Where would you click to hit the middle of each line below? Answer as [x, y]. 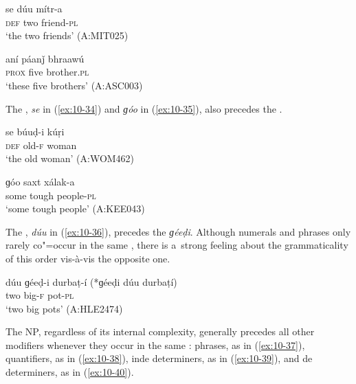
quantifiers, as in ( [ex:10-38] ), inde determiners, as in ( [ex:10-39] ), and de [159, 358]
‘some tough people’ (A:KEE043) [75, 208]
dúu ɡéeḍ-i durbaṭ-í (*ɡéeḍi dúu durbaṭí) [91, 281]
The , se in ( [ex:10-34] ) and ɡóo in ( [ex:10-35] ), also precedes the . [144, 108]
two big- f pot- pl [40, 295]
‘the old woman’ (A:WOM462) [70, 158]
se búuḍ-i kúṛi [35, 132]
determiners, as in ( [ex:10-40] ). [70, 372]
